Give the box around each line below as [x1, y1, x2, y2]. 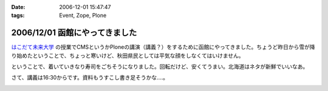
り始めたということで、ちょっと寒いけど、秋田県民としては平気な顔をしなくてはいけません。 [11, 52, 244, 59]
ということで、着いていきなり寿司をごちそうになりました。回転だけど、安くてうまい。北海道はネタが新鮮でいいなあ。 [11, 63, 309, 71]
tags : [11, 12, 25, 19]
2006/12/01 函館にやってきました [11, 28, 137, 38]
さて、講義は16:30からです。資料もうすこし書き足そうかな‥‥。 [11, 74, 169, 81]
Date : [11, 4, 26, 10]
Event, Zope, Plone [59, 12, 107, 19]
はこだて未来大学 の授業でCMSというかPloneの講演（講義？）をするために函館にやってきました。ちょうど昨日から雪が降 [11, 43, 315, 51]
